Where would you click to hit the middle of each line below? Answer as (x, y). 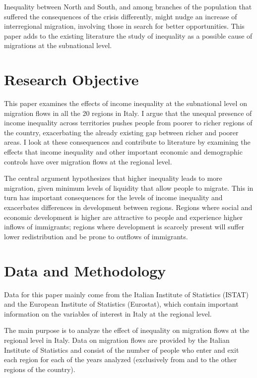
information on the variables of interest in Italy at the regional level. (108, 313)
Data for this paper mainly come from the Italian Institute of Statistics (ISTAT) (126, 294)
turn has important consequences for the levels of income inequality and (113, 197)
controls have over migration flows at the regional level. (88, 161)
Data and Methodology (85, 270)
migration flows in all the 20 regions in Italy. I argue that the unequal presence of (128, 113)
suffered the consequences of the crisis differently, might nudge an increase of (121, 16)
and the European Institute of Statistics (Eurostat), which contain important (121, 304)
